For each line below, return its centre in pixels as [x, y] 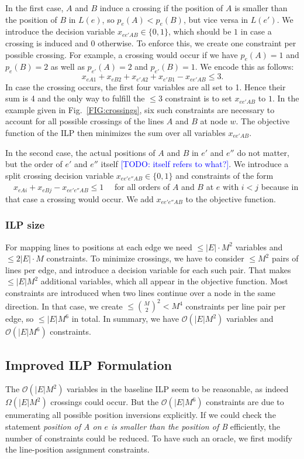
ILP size [25, 225]
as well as [68, 67]
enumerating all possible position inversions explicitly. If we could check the [141, 415]
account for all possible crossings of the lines [85, 121]
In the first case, [34, 8]
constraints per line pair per [236, 306]
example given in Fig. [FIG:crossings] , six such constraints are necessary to [140, 109]
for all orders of [142, 187]
